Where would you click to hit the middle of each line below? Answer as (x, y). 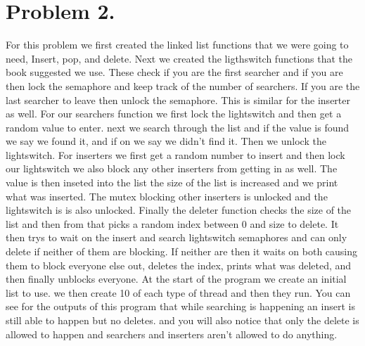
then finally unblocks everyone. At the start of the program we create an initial (176, 279)
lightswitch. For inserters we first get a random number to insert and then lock (175, 154)
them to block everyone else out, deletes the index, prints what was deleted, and (179, 265)
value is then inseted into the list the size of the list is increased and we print (172, 182)
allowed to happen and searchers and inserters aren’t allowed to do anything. (172, 334)
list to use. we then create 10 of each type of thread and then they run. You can (178, 292)
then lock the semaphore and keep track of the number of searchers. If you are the (183, 85)
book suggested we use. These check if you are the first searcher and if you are (174, 72)
